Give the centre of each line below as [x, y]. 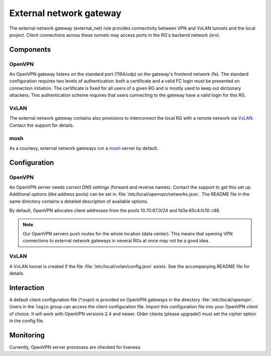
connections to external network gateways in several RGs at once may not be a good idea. [116, 241]
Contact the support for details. [42, 125]
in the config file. [27, 321]
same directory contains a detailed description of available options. [79, 201]
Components [30, 50]
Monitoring [27, 335]
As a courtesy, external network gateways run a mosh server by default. [84, 148]
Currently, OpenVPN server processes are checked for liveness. [75, 347]
